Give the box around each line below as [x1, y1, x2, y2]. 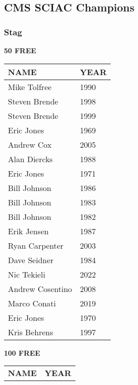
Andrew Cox [8, 138, 52, 150]
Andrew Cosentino [8, 283, 72, 294]
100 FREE [4, 347, 40, 358]
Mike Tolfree [8, 81, 52, 93]
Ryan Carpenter [8, 239, 64, 251]
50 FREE [4, 45, 36, 55]
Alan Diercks [8, 153, 53, 165]
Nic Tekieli [8, 268, 46, 280]
